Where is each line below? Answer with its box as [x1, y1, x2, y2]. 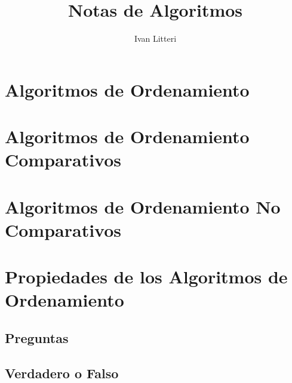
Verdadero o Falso [5, 363, 119, 382]
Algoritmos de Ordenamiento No [5, 194, 281, 218]
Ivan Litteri [134, 32, 177, 45]
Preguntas [5, 328, 69, 347]
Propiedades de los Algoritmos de [5, 264, 288, 289]
